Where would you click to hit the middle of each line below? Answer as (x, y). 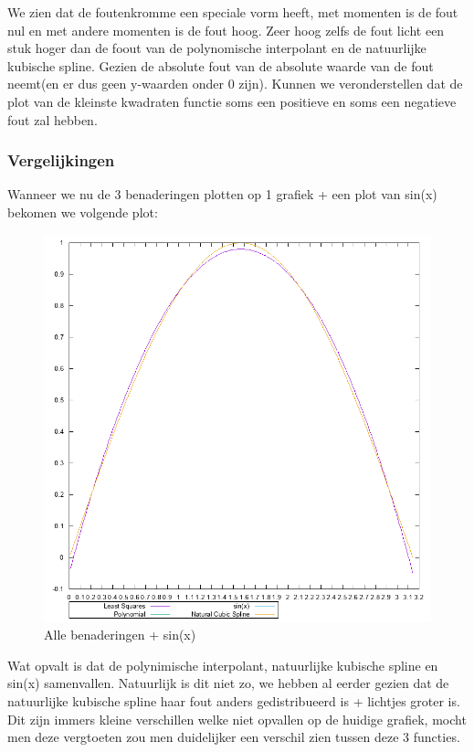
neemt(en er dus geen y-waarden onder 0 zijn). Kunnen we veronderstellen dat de (235, 84)
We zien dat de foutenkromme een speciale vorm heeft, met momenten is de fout (233, 12)
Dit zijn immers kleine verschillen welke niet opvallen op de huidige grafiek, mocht (237, 719)
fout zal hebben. (53, 119)
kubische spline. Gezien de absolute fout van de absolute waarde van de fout (221, 65)
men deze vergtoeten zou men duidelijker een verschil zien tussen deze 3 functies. (234, 737)
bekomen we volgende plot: (83, 212)
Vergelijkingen (61, 160)
